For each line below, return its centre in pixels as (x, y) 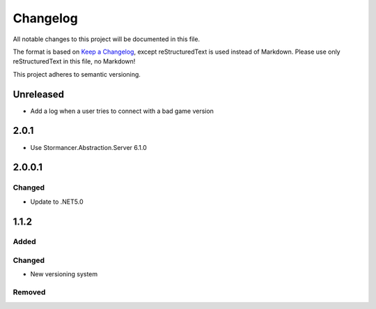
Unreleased (39, 94)
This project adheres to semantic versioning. (77, 74)
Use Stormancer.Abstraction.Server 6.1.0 (89, 147)
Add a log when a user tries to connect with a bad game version (122, 111)
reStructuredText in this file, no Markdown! (74, 61)
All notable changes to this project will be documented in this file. (107, 39)
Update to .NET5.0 (57, 202)
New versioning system (64, 274)
